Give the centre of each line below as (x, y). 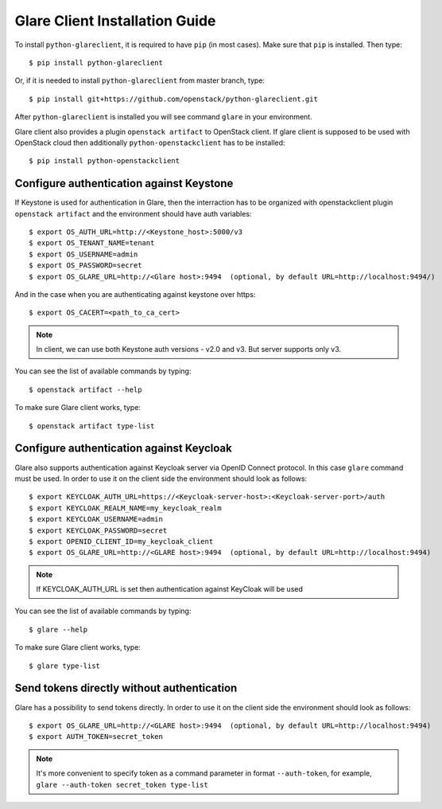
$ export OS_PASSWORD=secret (85, 266)
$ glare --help (58, 629)
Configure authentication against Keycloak (123, 449)
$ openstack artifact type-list (92, 426)
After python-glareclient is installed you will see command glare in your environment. (164, 117)
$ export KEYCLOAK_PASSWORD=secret (98, 530)
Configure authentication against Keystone (124, 184)
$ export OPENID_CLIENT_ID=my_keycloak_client (121, 541)
